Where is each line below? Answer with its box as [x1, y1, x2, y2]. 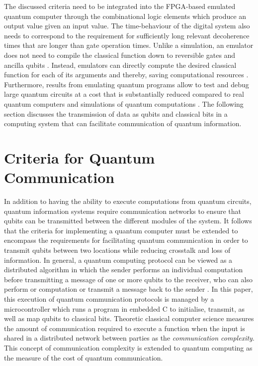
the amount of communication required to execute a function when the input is [4, 323, 245, 333]
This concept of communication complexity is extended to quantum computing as [4, 342, 253, 353]
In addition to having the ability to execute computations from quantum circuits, [4, 196, 252, 206]
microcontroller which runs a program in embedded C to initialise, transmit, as [4, 303, 245, 314]
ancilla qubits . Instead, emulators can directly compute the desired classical [4, 59, 237, 70]
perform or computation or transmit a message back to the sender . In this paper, [4, 284, 253, 294]
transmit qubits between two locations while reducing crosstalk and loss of [4, 245, 231, 255]
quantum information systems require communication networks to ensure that [4, 205, 241, 216]
